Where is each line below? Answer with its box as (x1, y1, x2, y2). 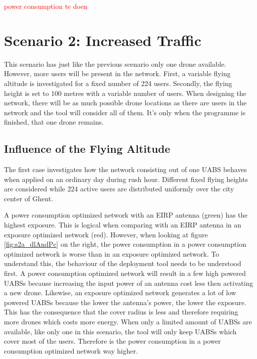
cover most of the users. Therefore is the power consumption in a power (4, 336, 221, 346)
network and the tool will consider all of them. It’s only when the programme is (4, 107, 246, 117)
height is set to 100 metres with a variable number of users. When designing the (4, 88, 247, 98)
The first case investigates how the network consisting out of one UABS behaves (4, 164, 247, 175)
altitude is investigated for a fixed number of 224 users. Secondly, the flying (4, 78, 232, 88)
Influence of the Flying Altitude (4, 141, 171, 156)
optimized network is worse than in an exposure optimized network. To (4, 248, 219, 259)
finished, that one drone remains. (4, 117, 104, 127)
